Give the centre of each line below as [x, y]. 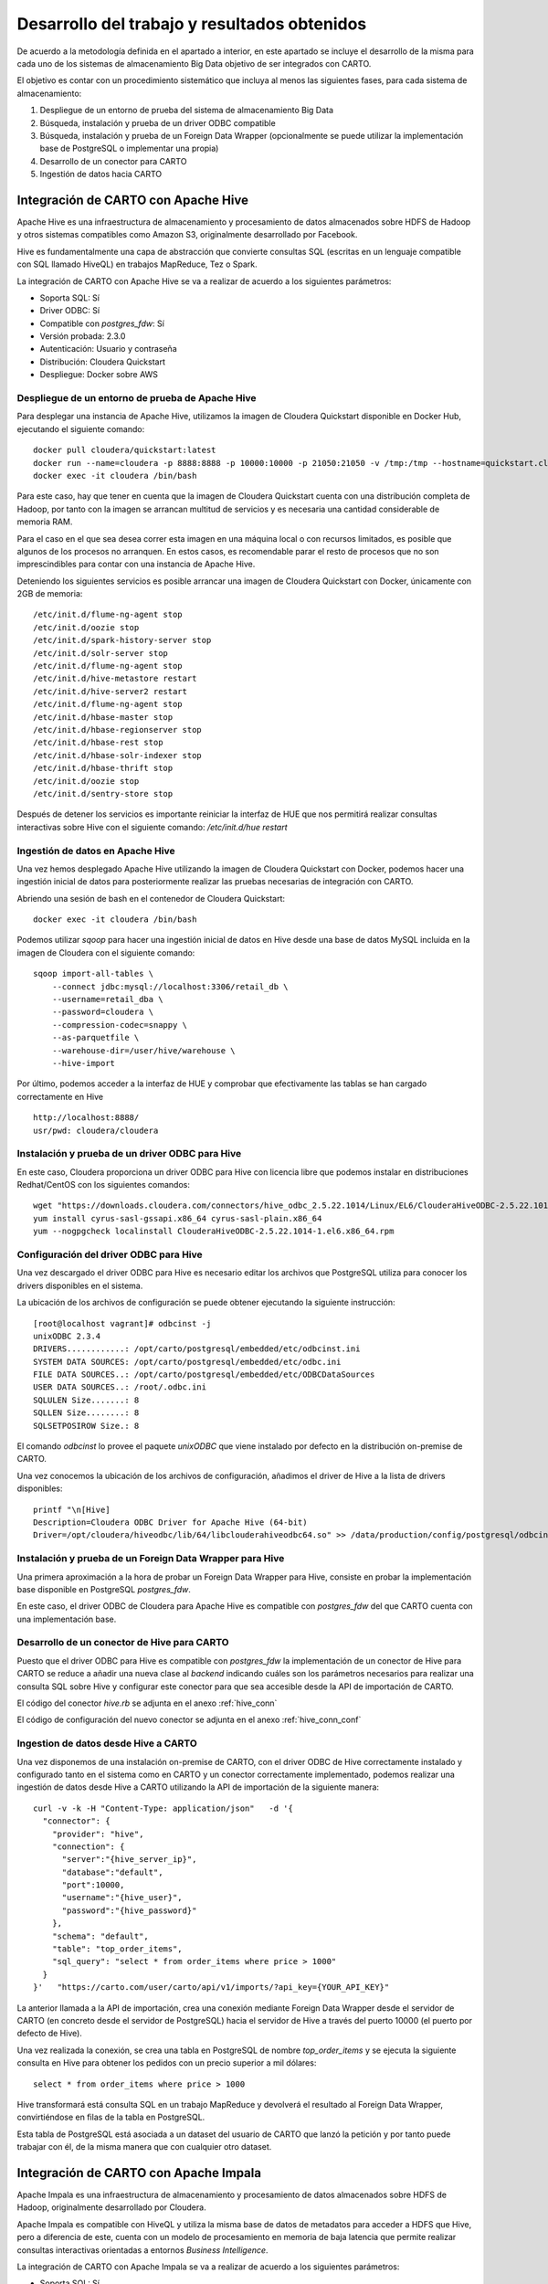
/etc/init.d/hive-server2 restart [110, 691]
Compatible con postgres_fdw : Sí [102, 323]
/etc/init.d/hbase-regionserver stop [118, 730]
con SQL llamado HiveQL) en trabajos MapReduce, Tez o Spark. [137, 264]
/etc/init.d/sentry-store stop [103, 793]
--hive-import [84, 1063]
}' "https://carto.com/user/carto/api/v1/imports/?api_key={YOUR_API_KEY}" [211, 1988]
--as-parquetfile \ [95, 1038]
